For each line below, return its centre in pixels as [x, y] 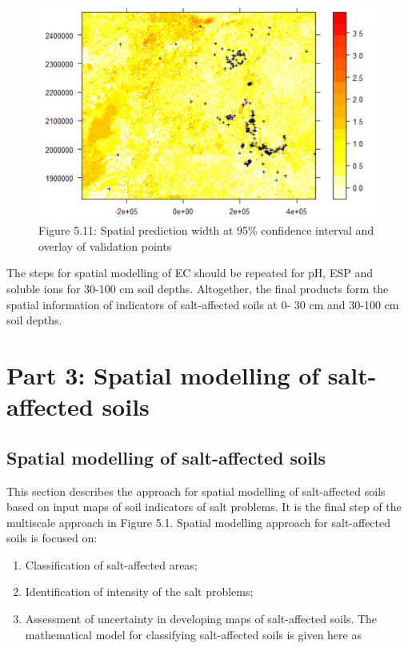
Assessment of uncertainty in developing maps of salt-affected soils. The [201, 619]
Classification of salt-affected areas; [111, 564]
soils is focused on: [52, 538]
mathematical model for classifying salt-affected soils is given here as [193, 634]
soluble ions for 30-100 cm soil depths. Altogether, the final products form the [198, 288]
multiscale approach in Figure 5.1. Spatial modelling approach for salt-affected [199, 522]
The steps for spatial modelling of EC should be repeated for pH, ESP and [190, 273]
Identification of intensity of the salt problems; [139, 592]
